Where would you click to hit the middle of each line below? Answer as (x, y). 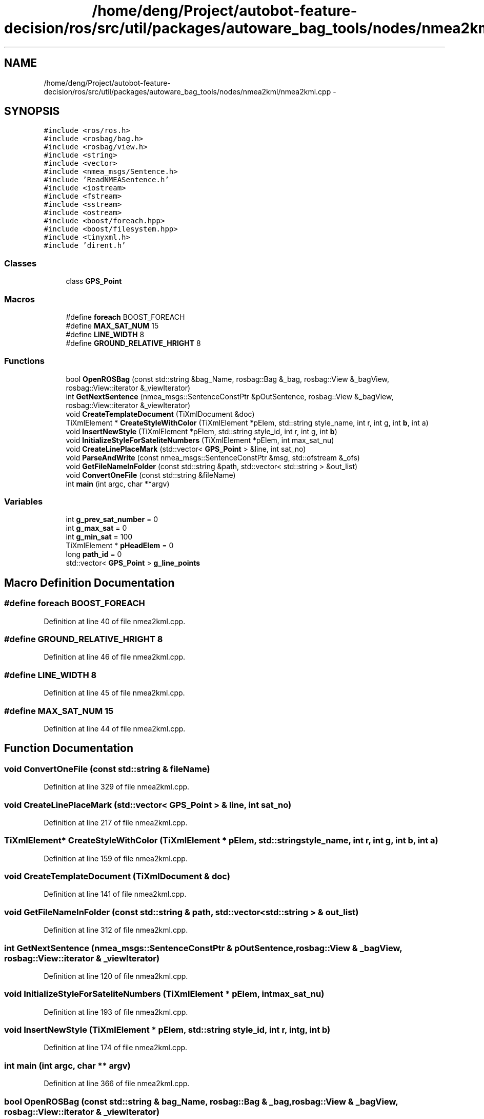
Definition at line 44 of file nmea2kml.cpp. (115, 728)
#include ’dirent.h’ (85, 246)
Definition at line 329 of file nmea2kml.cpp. (117, 787)
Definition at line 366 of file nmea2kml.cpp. (117, 1084)
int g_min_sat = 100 (99, 537)
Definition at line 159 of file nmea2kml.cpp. (116, 858)
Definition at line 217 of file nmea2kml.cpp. (116, 822)
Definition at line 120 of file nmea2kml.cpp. (116, 976)
